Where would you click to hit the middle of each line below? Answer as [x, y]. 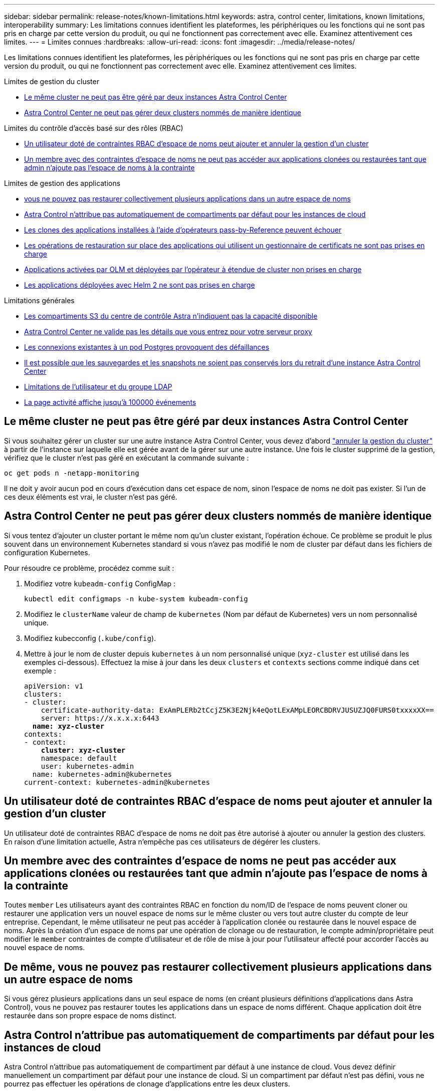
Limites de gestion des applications [62, 183]
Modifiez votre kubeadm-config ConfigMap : [100, 583]
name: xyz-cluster [68, 726]
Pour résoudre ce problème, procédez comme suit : [89, 568]
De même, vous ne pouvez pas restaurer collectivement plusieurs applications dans [218, 967]
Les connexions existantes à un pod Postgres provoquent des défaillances [147, 347]
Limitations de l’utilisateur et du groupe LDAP [98, 387]
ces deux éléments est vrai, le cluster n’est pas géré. [91, 497]
